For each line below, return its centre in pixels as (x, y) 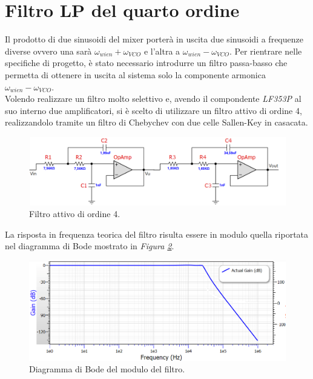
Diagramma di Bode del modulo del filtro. (107, 369)
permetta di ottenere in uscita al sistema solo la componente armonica (135, 74)
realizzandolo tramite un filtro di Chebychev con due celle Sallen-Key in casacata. (156, 122)
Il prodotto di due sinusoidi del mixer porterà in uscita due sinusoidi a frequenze (154, 39)
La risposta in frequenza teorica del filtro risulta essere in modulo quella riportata (157, 234)
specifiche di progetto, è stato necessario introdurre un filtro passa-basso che (146, 63)
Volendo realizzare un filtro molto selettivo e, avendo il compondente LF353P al (153, 99)
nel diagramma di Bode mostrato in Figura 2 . (90, 246)
